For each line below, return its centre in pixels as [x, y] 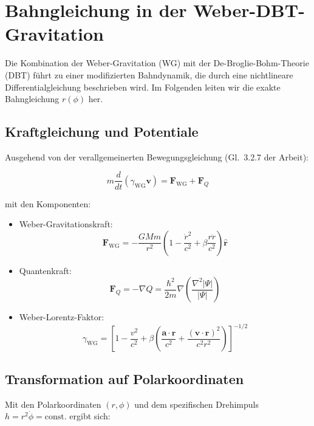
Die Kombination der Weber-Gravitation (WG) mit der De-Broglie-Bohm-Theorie [157, 63]
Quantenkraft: [45, 270]
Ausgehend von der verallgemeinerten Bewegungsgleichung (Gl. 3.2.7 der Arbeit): [157, 156]
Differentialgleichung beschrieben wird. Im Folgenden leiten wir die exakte [143, 87]
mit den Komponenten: [48, 203]
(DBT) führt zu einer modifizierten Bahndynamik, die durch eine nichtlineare [149, 74]
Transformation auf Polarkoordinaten [125, 378]
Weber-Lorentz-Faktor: [62, 317]
